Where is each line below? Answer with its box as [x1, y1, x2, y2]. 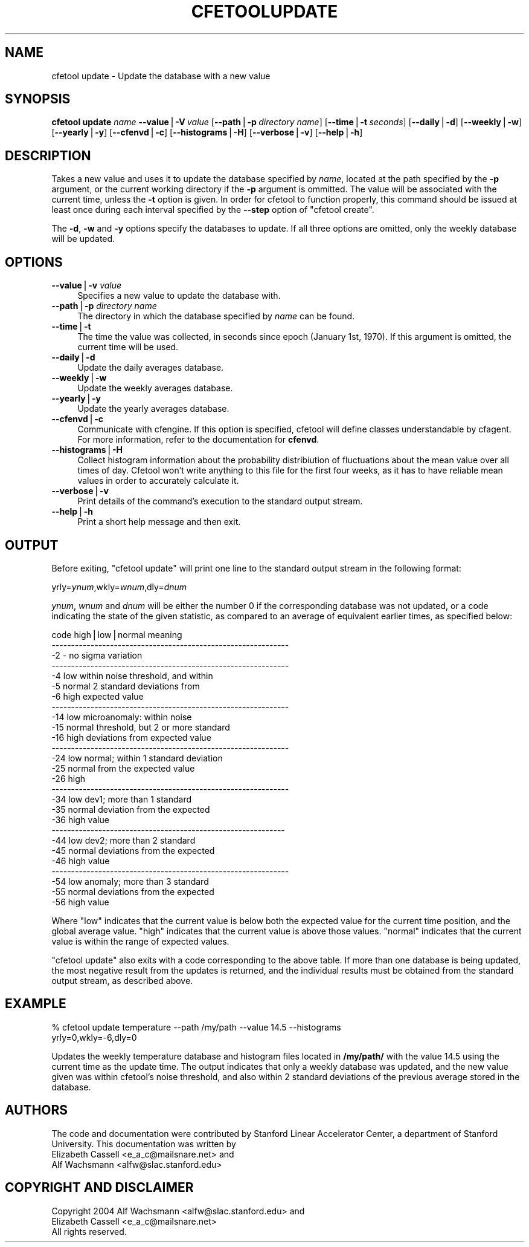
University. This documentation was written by [51, 1138, 236, 1149]
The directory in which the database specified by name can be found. [77, 311, 355, 322]
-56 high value [51, 896, 109, 907]
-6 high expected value [51, 691, 144, 702]
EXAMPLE [5, 996, 66, 1012]
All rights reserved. [51, 1226, 127, 1237]
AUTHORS [5, 1102, 68, 1118]
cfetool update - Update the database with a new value [51, 70, 271, 81]
